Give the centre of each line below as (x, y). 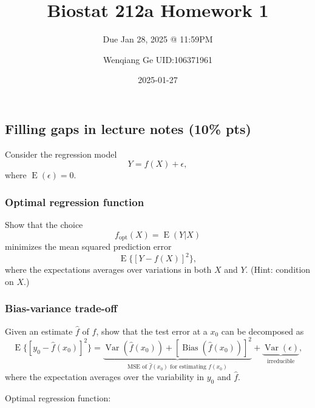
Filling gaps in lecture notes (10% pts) (128, 128)
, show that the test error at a (152, 331)
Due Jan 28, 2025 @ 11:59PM (158, 39)
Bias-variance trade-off (61, 308)
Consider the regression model (61, 154)
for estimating (188, 367)
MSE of (137, 367)
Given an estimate (39, 331)
